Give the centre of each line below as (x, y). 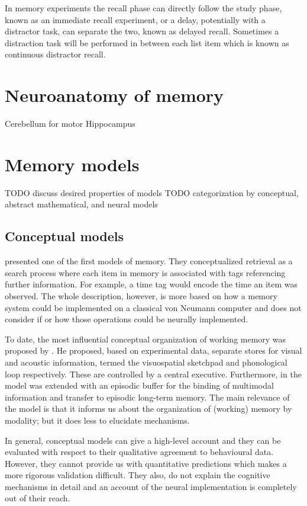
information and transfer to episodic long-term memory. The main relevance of (147, 397)
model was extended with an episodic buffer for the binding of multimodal (139, 385)
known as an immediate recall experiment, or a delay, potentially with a (135, 19)
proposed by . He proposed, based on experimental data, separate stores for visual (153, 350)
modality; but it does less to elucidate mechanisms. (97, 420)
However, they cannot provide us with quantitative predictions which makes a (146, 463)
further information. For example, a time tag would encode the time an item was (151, 284)
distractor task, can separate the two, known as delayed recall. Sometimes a (142, 31)
